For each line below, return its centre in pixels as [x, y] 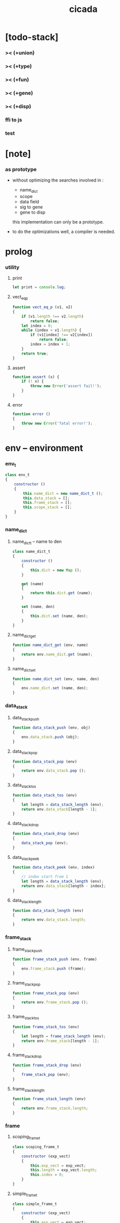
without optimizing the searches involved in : [58, 180]
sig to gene [31, 207]
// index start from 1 [45, 877]
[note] [18, 154]
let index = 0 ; [37, 326]
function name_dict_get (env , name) [50, 645]
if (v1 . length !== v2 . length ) [53, 316]
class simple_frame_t [34, 1204]
